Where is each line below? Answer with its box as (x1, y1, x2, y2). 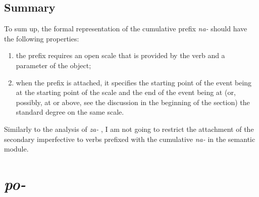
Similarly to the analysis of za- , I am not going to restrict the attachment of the (4, 123, 254, 134)
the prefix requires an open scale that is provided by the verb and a (16, 50, 225, 61)
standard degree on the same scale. (16, 107, 124, 117)
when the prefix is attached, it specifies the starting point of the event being (16, 77, 252, 87)
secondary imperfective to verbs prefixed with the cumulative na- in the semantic (4, 133, 255, 144)
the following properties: (4, 33, 79, 43)
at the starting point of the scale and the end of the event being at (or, (16, 87, 236, 97)
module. (4, 143, 29, 154)
